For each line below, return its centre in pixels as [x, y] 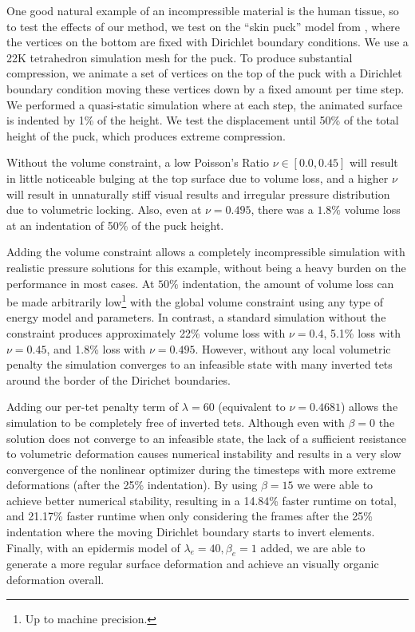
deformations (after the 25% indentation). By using [132, 485]
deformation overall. [55, 580]
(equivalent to [252, 407]
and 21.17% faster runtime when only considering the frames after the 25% [190, 516]
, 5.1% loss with [362, 332]
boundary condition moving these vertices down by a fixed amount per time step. [206, 88]
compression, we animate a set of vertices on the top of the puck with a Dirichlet [204, 73]
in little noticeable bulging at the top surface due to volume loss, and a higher [198, 178]
